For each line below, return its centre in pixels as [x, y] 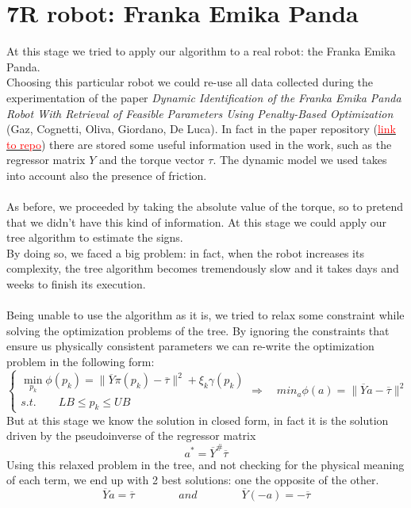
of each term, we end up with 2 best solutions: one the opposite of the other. [193, 480]
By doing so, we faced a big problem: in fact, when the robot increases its [185, 252]
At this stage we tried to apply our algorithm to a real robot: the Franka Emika [201, 51]
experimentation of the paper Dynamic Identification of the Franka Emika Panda [204, 97]
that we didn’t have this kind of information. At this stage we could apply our [197, 222]
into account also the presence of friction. [107, 175]
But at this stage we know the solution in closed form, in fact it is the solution [198, 420]
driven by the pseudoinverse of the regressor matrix [131, 435]
